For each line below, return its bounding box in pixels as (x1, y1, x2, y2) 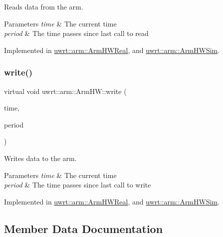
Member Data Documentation (4, 220, 163, 236)
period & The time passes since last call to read (4, 28, 149, 38)
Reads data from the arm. (4, 1, 83, 11)
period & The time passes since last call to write (4, 179, 151, 190)
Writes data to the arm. (4, 152, 77, 163)
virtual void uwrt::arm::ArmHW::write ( (4, 85, 127, 96)
